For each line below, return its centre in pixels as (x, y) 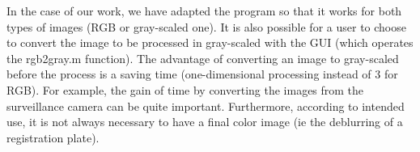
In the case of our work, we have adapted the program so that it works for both (204, 11)
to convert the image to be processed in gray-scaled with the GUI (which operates (210, 42)
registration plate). (53, 137)
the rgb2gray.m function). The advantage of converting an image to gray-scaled (203, 58)
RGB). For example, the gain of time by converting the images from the (185, 89)
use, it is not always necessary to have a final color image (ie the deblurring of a (205, 122)
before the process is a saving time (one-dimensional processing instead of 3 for (202, 74)
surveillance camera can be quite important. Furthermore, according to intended (206, 106)
